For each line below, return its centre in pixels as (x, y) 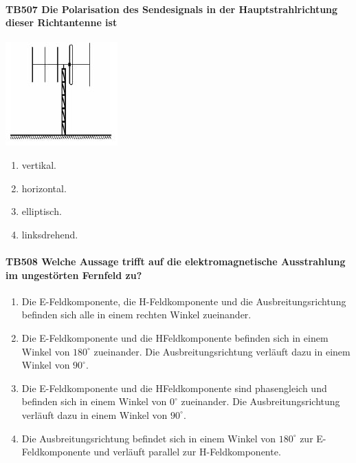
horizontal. (44, 188)
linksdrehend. (50, 234)
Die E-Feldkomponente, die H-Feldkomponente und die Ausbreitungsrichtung (184, 301)
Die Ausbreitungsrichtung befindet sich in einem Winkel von (148, 438)
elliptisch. (42, 211)
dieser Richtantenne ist (62, 22)
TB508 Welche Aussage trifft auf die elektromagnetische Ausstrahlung (176, 261)
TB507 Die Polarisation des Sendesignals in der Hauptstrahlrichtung (172, 9)
